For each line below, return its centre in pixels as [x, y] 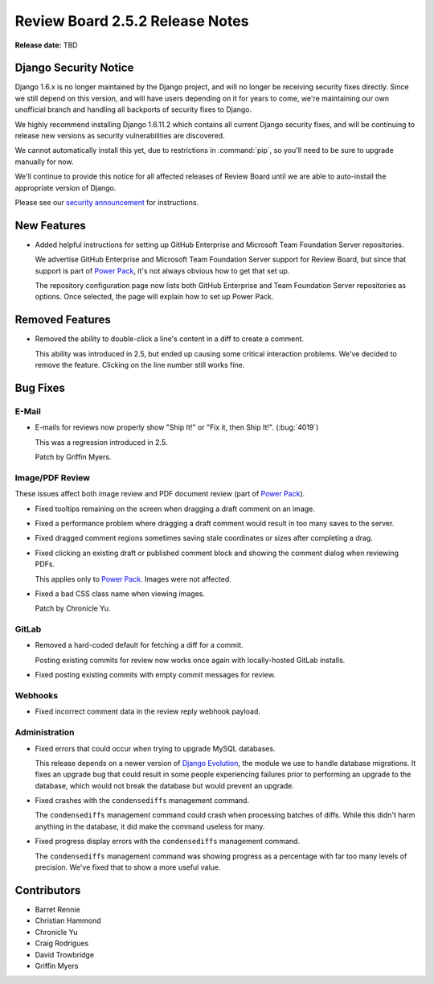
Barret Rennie [57, 909]
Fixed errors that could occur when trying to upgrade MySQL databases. [155, 748]
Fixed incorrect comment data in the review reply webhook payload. [148, 711]
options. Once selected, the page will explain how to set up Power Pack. [154, 297]
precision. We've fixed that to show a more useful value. [128, 867]
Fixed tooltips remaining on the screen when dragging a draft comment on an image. [175, 508]
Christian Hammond [68, 920]
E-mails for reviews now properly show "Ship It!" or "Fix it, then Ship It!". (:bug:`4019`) [177, 427]
